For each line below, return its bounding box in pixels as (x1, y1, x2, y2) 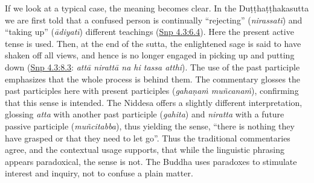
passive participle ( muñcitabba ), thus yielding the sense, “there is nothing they (5, 119, 295, 132)
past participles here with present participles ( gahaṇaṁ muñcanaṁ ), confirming (5, 84, 299, 97)
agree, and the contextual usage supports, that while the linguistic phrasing (5, 143, 284, 156)
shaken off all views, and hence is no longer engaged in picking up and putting (5, 49, 295, 61)
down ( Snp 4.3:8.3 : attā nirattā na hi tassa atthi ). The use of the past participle (5, 60, 300, 73)
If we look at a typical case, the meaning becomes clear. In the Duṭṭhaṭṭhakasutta (5, 2, 309, 14)
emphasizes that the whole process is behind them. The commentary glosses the (5, 72, 301, 85)
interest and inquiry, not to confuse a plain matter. (5, 167, 193, 179)
